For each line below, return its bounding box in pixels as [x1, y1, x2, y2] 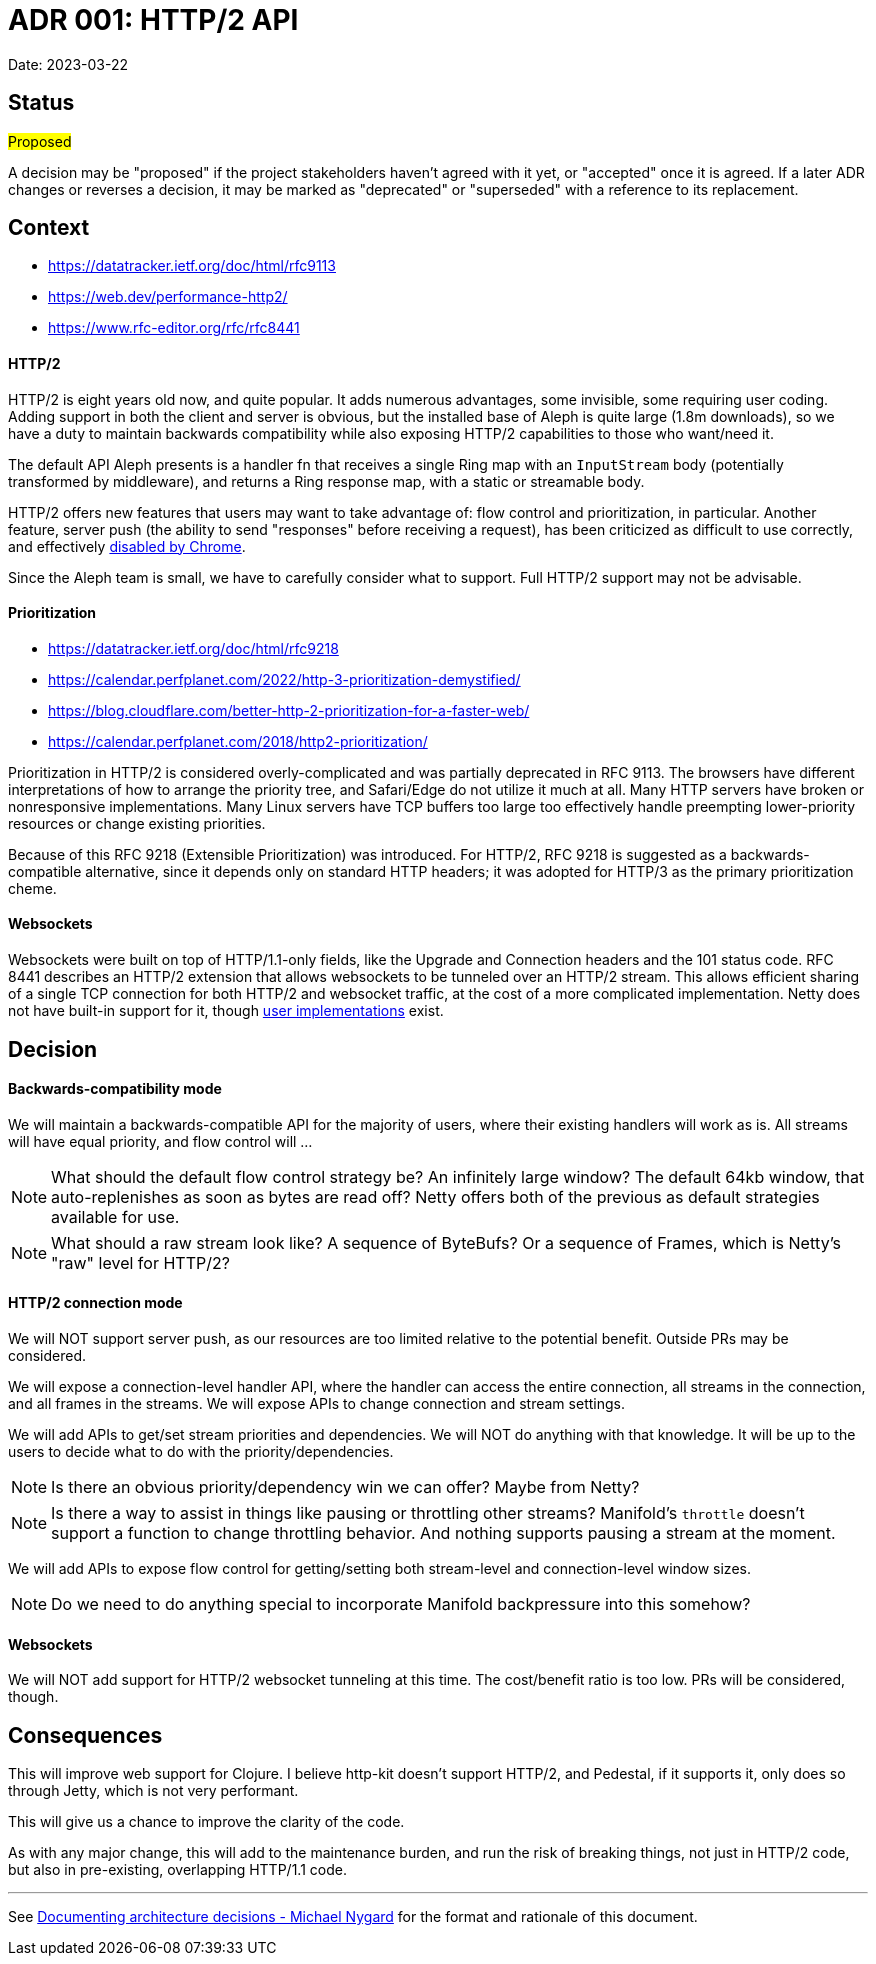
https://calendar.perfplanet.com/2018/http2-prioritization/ [48, 732, 428, 750]
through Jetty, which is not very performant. [8, 1782, 299, 1800]
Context [8, 215, 90, 241]
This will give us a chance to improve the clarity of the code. [8, 1813, 405, 1831]
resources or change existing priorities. [8, 814, 266, 832]
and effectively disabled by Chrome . [8, 537, 246, 555]
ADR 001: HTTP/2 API [8, 3, 299, 37]
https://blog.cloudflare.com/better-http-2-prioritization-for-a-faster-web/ [48, 701, 530, 719]
